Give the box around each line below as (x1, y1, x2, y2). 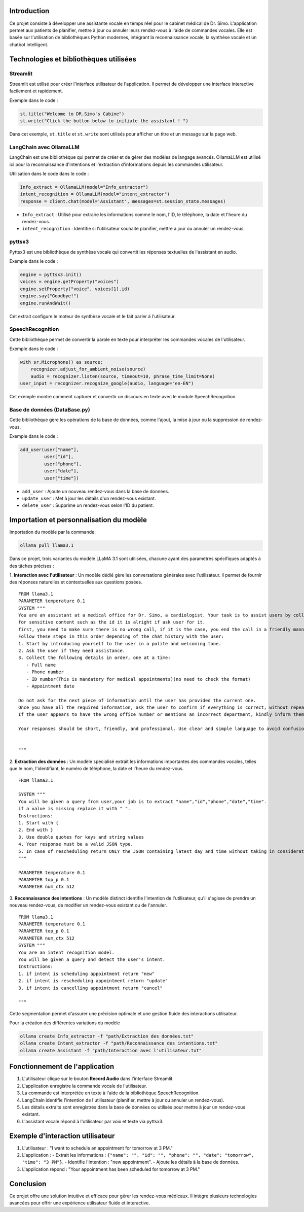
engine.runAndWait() (20, 300, 71, 306)
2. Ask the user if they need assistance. (18, 647, 126, 653)
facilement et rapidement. (9, 88, 63, 94)
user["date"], (44, 468, 80, 474)
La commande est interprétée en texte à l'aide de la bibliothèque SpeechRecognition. (22, 1090, 200, 1096)
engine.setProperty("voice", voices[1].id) (20, 286, 130, 292)
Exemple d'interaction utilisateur (9, 1131, 115, 1140)
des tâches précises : (9, 563, 54, 569)
